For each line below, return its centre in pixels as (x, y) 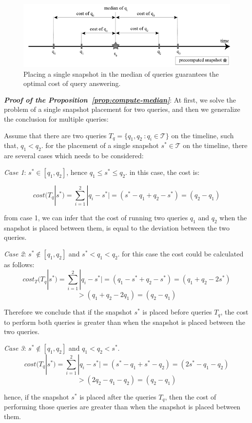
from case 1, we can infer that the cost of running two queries (96, 217)
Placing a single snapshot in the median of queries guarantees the (121, 74)
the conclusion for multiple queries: (56, 119)
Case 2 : (15, 253)
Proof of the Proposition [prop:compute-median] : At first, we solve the (120, 99)
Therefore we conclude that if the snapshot (68, 312)
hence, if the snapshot (37, 397)
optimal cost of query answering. (72, 83)
